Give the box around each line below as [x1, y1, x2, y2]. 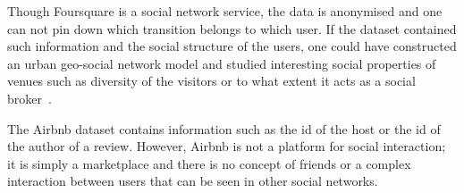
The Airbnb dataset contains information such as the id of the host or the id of [7, 119, 441, 138]
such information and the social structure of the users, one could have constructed [7, 37, 457, 55]
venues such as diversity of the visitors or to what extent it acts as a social [7, 71, 416, 90]
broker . [7, 88, 52, 107]
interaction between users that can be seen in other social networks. [7, 172, 378, 190]
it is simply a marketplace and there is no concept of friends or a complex [7, 154, 411, 172]
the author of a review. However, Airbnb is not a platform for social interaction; [7, 137, 446, 155]
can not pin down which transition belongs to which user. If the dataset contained [7, 19, 457, 38]
